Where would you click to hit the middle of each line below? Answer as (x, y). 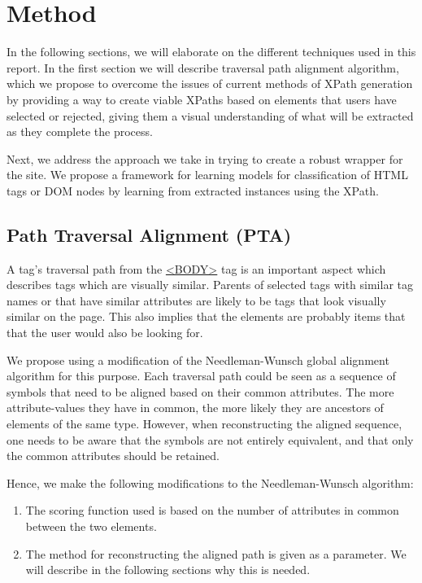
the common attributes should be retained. (113, 456)
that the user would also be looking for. (105, 333)
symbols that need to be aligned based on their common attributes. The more (200, 391)
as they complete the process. (80, 132)
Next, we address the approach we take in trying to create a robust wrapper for (205, 158)
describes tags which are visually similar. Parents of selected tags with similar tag (210, 285)
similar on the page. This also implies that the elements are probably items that (206, 316)
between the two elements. (91, 526)
